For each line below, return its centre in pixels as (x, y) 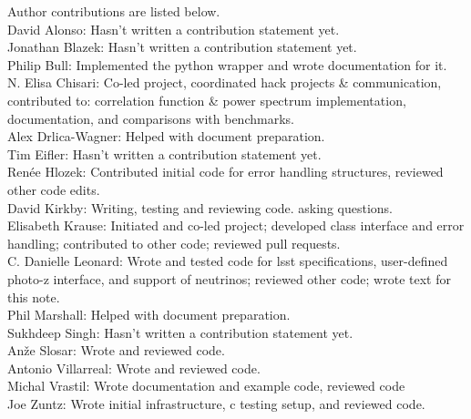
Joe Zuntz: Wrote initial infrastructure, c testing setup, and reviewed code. (216, 404)
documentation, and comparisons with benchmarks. (151, 118)
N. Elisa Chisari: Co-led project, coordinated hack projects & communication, (225, 82)
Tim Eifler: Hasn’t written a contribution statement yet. (164, 153)
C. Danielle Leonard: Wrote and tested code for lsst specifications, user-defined (228, 261)
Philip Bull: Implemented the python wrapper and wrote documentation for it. (227, 64)
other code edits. (54, 189)
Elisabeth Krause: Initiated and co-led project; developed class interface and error (236, 225)
